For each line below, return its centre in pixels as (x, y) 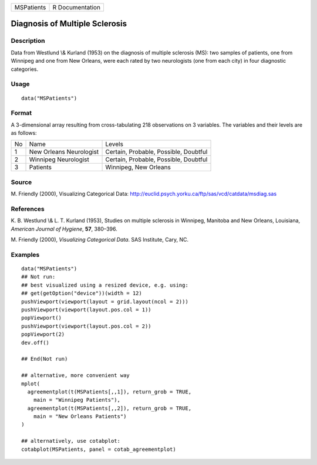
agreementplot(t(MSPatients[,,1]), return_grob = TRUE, (109, 392)
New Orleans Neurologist (64, 152)
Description (28, 41)
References (28, 209)
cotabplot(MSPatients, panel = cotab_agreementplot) (99, 449)
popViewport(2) (43, 335)
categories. (24, 69)
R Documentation (77, 7)
